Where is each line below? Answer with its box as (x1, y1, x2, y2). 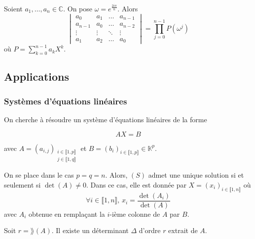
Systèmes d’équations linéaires (4, 95, 127, 107)
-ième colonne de (109, 208, 160, 219)
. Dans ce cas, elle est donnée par (86, 179, 186, 190)
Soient (4, 3, 23, 13)
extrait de (168, 225, 198, 236)
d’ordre (139, 225, 161, 236)
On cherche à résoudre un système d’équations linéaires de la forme (4, 114, 207, 125)
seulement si (4, 179, 41, 190)
